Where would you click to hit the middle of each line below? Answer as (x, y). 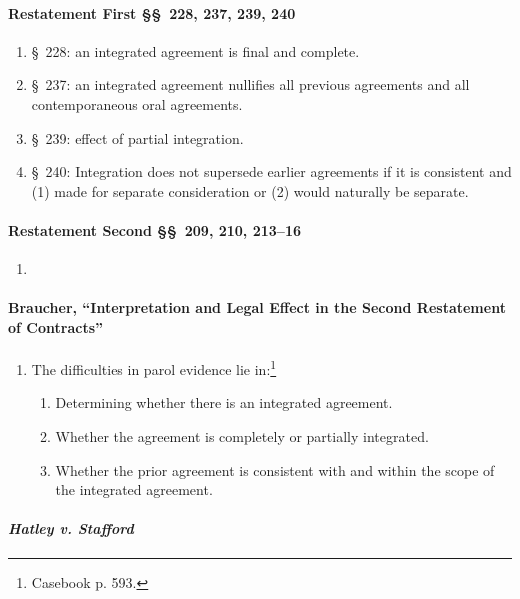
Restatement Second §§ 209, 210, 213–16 (154, 229)
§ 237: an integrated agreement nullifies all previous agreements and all (250, 84)
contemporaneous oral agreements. (137, 103)
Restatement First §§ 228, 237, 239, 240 (152, 12)
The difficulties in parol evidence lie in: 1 (154, 367)
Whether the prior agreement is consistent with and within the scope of (275, 469)
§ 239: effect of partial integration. (137, 137)
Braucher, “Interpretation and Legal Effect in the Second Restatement (257, 307)
